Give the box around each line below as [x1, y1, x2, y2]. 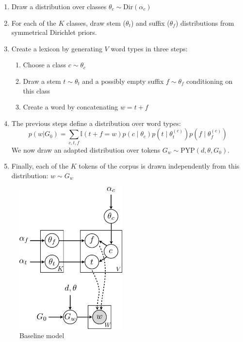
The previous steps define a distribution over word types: [11, 118, 181, 128]
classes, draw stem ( [66, 17, 126, 28]
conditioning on [186, 76, 233, 86]
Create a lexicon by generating [11, 43, 102, 53]
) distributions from [175, 17, 234, 28]
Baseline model [19, 330, 65, 341]
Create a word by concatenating [23, 102, 118, 112]
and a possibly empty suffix [82, 76, 164, 86]
